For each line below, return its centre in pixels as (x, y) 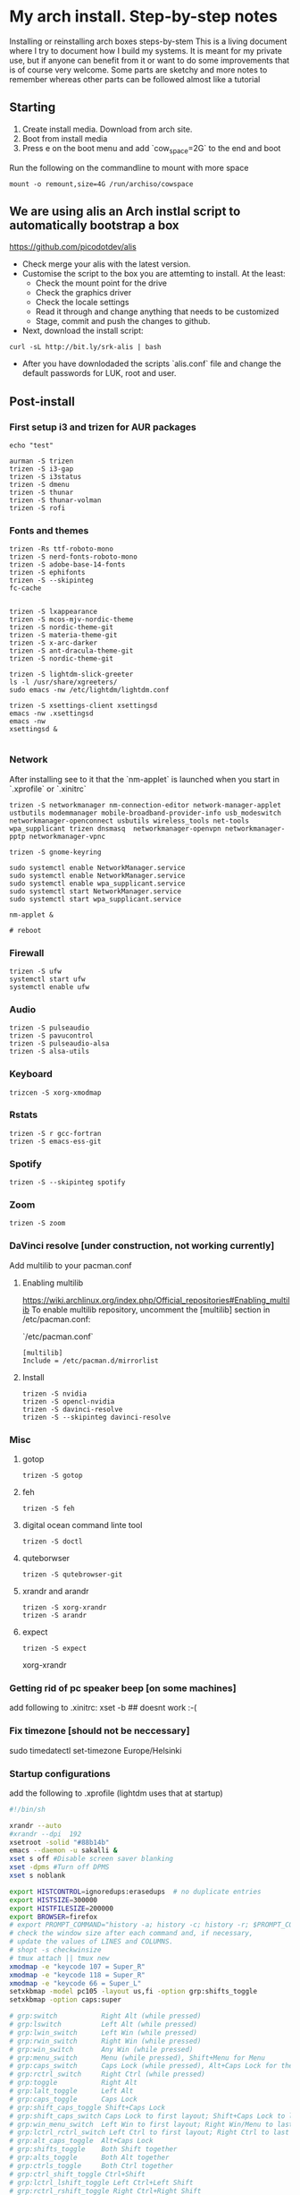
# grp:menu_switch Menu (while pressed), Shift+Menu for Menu (137, 2058)
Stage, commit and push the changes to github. (123, 321)
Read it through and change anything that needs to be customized (157, 312)
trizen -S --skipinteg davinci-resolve (96, 1417)
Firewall (27, 952)
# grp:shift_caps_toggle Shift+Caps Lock (87, 2107)
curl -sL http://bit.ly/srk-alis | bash (86, 347)
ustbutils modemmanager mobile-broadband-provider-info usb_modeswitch (145, 813)
